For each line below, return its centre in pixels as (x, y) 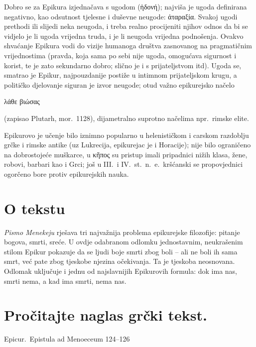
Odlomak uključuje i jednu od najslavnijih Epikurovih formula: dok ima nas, (121, 271)
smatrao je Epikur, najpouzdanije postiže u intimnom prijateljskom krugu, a (121, 75)
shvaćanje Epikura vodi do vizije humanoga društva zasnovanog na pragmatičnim (128, 46)
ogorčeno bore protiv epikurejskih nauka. (66, 173)
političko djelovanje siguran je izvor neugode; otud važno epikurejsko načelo (119, 84)
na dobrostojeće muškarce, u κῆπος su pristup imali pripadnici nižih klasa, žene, (126, 154)
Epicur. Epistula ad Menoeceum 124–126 (67, 339)
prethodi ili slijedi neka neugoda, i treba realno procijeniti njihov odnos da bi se (126, 26)
